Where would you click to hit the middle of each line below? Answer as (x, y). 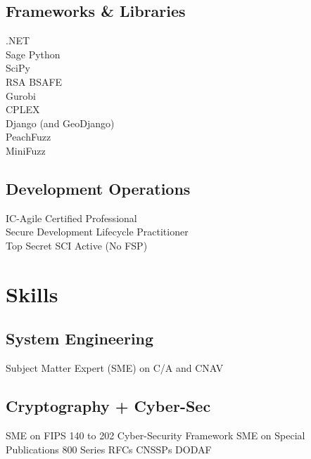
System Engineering (80, 338)
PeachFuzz (28, 137)
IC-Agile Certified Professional (71, 218)
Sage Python (33, 54)
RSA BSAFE (34, 81)
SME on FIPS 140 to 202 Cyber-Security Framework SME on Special (155, 435)
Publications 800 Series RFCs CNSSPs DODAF (109, 449)
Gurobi (21, 95)
